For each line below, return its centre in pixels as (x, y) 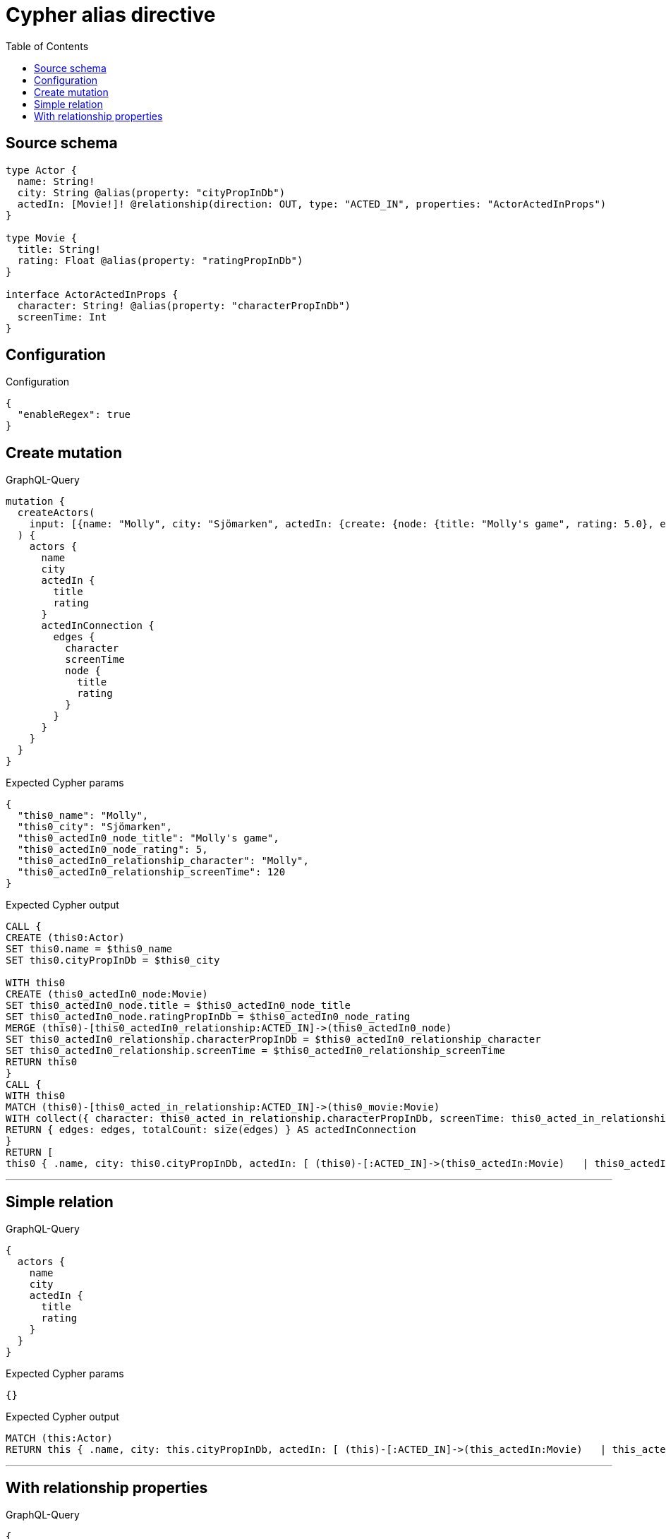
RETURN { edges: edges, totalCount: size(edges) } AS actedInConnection (211, 1130)
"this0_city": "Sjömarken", (95, 827)
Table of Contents (47, 46)
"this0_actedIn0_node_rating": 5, (113, 850)
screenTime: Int (62, 317)
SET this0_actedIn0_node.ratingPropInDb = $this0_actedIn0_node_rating (208, 1017)
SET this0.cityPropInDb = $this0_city (113, 960)
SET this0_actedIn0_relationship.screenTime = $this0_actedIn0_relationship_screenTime (256, 1051)
